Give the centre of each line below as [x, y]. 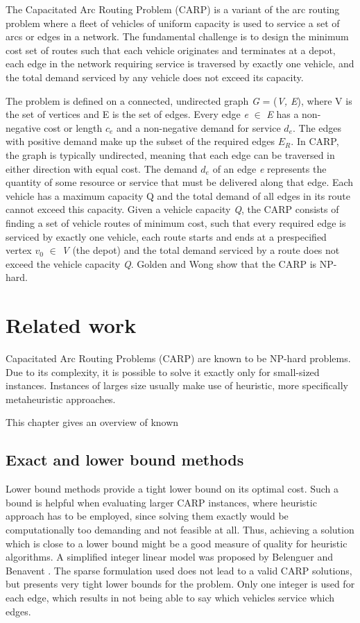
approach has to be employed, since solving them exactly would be [147, 516]
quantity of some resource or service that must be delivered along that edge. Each [180, 182]
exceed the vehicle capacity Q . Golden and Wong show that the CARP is [161, 263]
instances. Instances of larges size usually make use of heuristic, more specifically [177, 385]
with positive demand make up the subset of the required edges [140, 141]
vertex [19, 250]
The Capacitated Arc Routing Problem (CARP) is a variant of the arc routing [173, 9]
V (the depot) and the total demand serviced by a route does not [201, 250]
